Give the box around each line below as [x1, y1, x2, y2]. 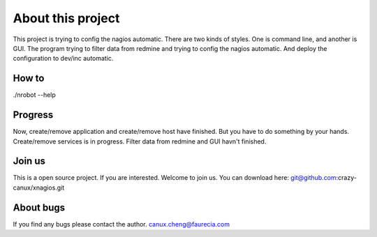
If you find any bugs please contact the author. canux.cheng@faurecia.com [13, 220, 230, 228]
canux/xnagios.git [13, 183, 65, 192]
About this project [13, 10, 120, 26]
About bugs [13, 201, 66, 213]
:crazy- [336, 174, 357, 182]
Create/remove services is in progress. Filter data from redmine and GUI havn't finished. [13, 137, 267, 146]
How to [13, 72, 45, 84]
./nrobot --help [13, 91, 56, 99]
